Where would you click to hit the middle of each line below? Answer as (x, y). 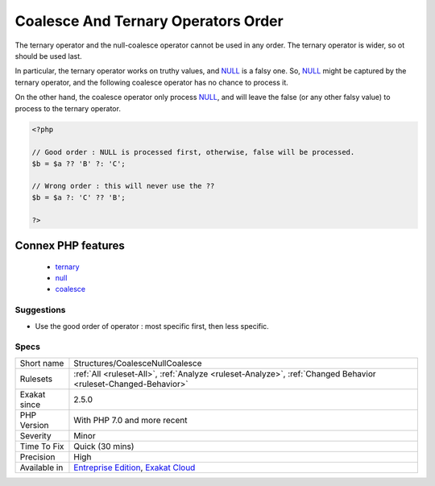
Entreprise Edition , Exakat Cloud (135, 467)
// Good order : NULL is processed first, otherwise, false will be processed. (193, 152)
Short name (42, 363)
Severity (35, 435)
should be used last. (48, 56)
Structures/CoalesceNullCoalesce (138, 363)
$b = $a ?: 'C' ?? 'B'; (79, 197)
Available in (41, 467)
